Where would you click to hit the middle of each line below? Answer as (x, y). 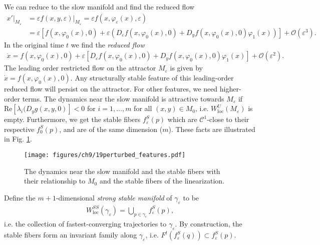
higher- (230, 89)
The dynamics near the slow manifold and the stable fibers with (122, 171)
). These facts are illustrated (212, 129)
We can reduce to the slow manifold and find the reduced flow (99, 6)
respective (19, 129)
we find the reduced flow (108, 44)
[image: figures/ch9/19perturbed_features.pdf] (105, 155)
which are (182, 119)
